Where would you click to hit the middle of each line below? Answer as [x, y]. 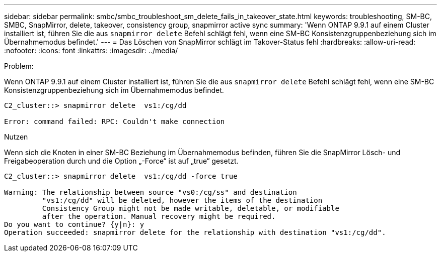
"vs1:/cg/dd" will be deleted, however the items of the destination [182, 200]
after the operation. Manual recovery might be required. [159, 216]
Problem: [19, 66]
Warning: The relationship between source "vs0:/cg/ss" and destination [151, 192]
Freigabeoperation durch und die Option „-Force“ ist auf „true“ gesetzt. [121, 161]
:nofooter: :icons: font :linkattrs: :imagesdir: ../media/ [91, 50]
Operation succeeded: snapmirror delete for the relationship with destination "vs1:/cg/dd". [195, 232]
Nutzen [16, 137]
